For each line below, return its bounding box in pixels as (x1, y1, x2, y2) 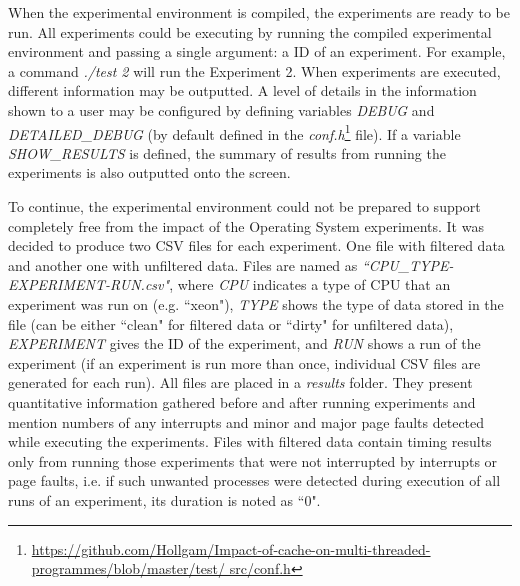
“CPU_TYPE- (361, 254, 454, 275)
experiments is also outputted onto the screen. (8, 162, 291, 183)
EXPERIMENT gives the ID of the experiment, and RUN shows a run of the (8, 333, 481, 354)
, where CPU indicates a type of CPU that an (169, 274, 451, 295)
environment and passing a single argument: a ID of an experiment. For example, (8, 41, 506, 62)
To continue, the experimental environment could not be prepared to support (8, 196, 481, 216)
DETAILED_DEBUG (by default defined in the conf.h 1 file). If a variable (8, 120, 461, 144)
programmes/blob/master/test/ (31, 558, 226, 579)
